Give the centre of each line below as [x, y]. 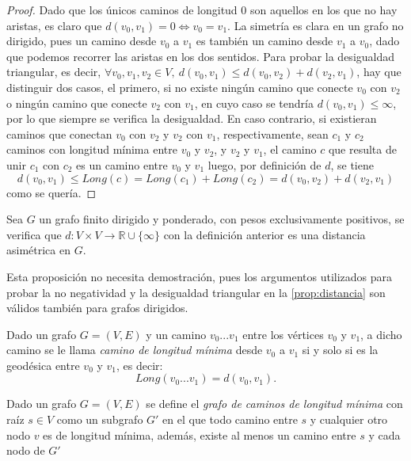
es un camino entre [122, 164]
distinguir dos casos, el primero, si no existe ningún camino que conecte [180, 87]
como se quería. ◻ [51, 192]
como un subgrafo [100, 419]
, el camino [290, 149]
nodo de [26, 450]
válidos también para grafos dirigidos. [97, 308]
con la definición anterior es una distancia [264, 234]
